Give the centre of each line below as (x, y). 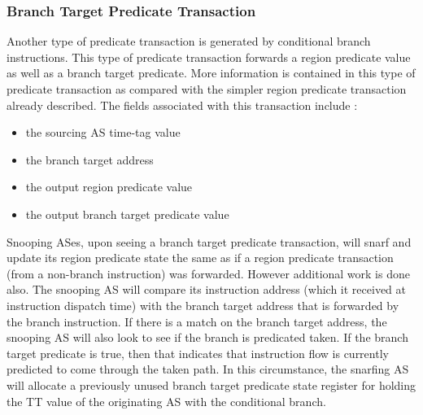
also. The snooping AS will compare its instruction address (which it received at (206, 289)
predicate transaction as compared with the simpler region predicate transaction (207, 89)
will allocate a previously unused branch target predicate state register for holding (211, 384)
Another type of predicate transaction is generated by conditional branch (189, 41)
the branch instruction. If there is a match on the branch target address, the (197, 321)
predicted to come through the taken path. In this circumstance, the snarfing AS (208, 369)
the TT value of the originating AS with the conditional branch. (166, 401)
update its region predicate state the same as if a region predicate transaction (200, 258)
